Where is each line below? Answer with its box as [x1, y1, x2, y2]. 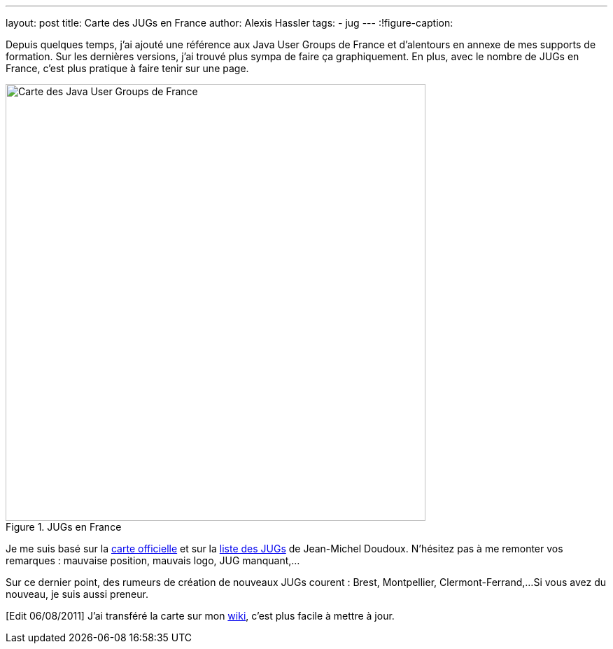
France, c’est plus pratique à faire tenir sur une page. [6, 62, 249, 74]
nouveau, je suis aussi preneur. [6, 588, 148, 600]
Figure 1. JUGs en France [6, 521, 122, 533]
